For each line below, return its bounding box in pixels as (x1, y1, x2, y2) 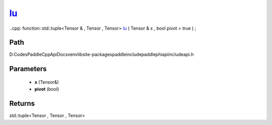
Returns (9, 99, 35, 108)
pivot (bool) (34, 86, 59, 92)
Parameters (9, 65, 47, 73)
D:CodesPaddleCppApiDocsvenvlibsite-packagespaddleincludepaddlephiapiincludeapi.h (9, 51, 194, 57)
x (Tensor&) (34, 79, 59, 85)
